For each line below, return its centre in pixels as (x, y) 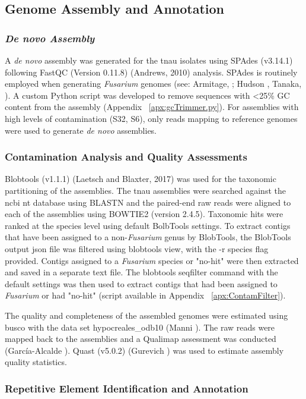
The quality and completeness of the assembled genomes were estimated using (146, 315)
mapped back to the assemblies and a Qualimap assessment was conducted (141, 339)
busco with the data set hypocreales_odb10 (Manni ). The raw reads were (140, 327)
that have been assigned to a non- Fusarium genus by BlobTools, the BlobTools (148, 237)
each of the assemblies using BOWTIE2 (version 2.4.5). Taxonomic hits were (144, 214)
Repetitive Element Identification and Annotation (127, 388)
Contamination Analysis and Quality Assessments (126, 157)
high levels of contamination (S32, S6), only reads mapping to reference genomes (151, 118)
